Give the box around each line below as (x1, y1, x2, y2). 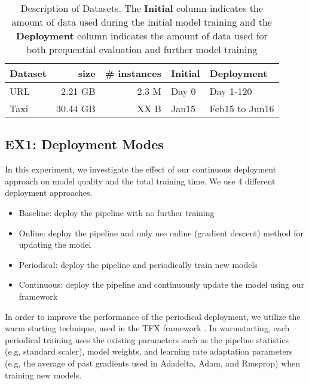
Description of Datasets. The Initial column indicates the (20, 1, 263, 15)
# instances (105, 66, 161, 80)
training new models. (5, 368, 82, 381)
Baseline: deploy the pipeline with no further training (19, 206, 215, 218)
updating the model (19, 238, 91, 251)
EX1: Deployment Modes (5, 135, 164, 153)
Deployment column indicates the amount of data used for (16, 29, 268, 42)
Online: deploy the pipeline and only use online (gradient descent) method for (19, 226, 304, 239)
